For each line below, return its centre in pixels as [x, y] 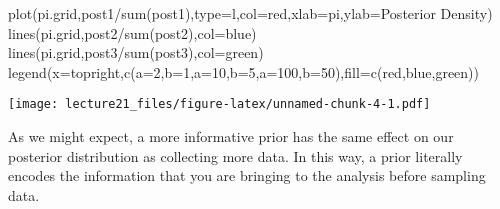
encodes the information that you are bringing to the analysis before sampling [247, 175]
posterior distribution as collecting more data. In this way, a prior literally [235, 155]
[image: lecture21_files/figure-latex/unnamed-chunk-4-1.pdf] [219, 104]
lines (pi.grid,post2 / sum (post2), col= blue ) [132, 32]
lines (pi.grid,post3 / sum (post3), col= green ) [136, 52]
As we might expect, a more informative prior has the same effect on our [231, 136]
